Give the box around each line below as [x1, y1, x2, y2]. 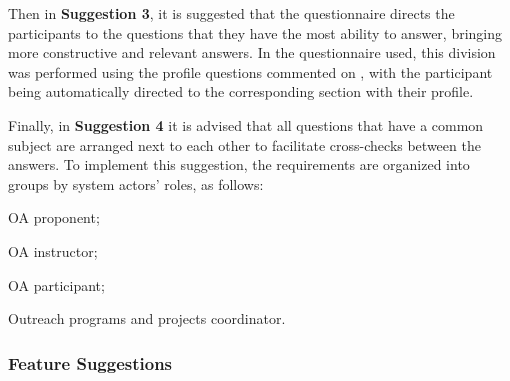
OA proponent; [8, 207, 100, 228]
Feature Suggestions [8, 350, 173, 375]
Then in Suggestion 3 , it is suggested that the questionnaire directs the [8, 3, 455, 23]
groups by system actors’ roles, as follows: [8, 173, 264, 194]
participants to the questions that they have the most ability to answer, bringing [8, 22, 503, 43]
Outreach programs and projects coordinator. [8, 308, 286, 329]
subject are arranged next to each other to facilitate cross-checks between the [8, 134, 481, 155]
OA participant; [8, 274, 105, 295]
